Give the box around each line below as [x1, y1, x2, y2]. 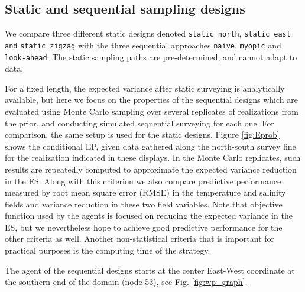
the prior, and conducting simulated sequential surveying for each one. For [5, 116, 274, 129]
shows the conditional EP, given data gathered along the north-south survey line [5, 139, 296, 152]
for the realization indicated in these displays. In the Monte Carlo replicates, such [5, 151, 301, 164]
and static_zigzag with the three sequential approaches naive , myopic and [5, 38, 281, 51]
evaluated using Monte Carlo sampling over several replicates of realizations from [5, 105, 298, 117]
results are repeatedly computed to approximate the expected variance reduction [5, 163, 297, 175]
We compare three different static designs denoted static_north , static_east [5, 27, 291, 40]
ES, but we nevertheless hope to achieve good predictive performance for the [5, 220, 283, 233]
